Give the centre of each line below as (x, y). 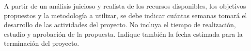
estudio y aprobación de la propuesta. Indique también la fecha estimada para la (123, 34)
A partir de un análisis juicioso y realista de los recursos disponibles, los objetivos (125, 6)
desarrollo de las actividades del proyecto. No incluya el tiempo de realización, (120, 25)
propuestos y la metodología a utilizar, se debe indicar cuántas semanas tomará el (125, 15)
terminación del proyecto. (42, 43)
